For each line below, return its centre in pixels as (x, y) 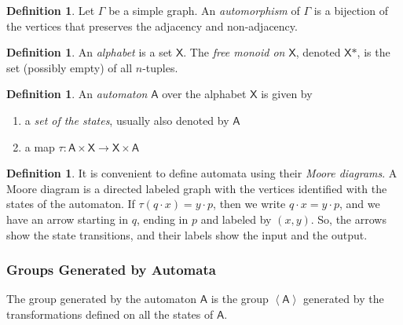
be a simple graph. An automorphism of (204, 10)
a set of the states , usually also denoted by (127, 120)
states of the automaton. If (71, 204)
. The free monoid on (234, 52)
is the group (240, 299)
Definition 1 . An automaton (77, 94)
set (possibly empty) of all (70, 67)
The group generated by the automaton (101, 299)
